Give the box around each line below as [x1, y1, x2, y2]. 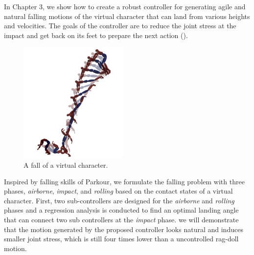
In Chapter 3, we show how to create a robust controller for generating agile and [4, 1, 246, 11]
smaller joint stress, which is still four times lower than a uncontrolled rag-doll [4, 234, 239, 244]
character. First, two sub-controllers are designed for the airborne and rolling [4, 195, 234, 205]
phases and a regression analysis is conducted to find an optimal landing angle [4, 205, 239, 215]
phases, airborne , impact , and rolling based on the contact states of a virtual [4, 186, 233, 196]
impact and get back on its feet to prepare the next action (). [4, 30, 188, 40]
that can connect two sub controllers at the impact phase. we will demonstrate [4, 215, 239, 224]
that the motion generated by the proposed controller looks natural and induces [4, 224, 243, 234]
